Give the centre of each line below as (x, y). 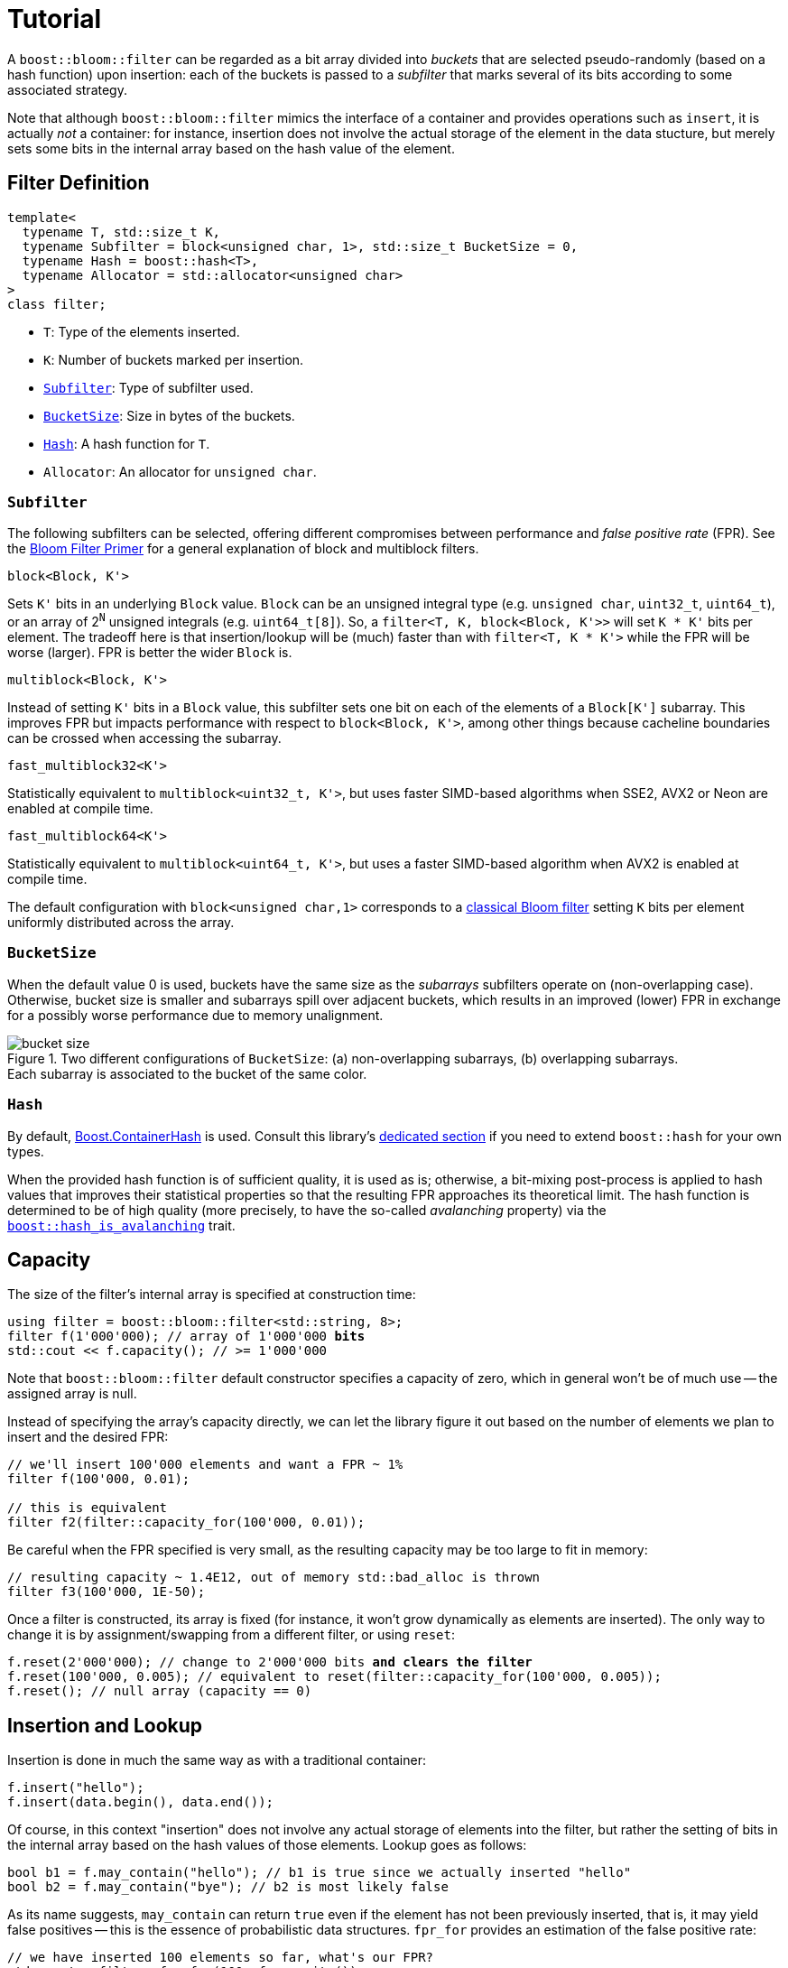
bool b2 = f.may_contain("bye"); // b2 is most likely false (228, 1887)
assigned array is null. (72, 1394)
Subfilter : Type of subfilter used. (148, 387)
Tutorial (55, 19)
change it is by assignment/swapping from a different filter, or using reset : (232, 1635)
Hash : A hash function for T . (127, 443)
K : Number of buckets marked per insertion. (174, 359)
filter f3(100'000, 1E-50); (107, 1592)
